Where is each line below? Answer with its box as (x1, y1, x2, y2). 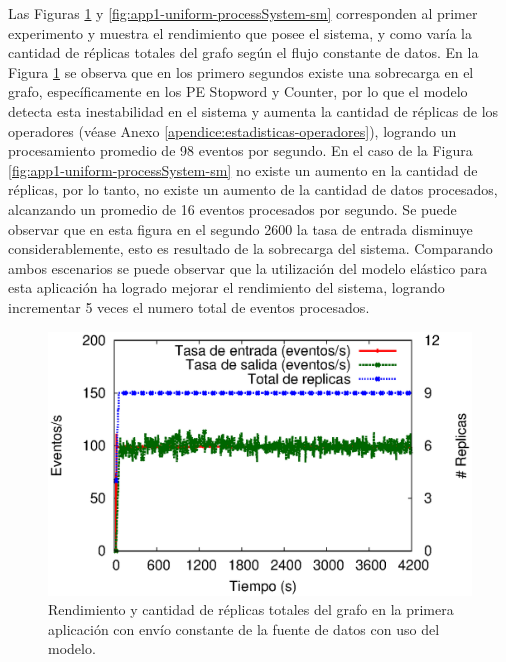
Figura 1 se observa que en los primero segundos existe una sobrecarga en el (8, 61, 474, 82)
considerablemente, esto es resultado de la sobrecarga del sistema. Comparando (8, 238, 493, 259)
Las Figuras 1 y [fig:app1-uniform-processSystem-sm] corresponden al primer (8, 3, 478, 23)
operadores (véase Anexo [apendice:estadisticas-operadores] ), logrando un (8, 120, 457, 141)
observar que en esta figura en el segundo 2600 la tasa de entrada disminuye (8, 218, 473, 239)
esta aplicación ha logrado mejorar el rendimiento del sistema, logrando (8, 277, 445, 298)
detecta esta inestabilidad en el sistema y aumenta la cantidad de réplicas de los (8, 100, 499, 121)
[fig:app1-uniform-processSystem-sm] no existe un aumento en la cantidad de (8, 159, 478, 180)
